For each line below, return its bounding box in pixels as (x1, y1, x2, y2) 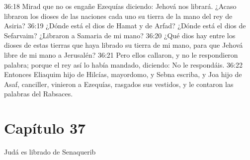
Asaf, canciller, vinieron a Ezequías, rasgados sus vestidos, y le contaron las (4, 79, 234, 89)
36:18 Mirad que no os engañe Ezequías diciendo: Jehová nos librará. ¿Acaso (4, 1, 237, 11)
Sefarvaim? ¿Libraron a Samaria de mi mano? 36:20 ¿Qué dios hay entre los (4, 30, 236, 40)
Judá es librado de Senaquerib (4, 147, 96, 157)
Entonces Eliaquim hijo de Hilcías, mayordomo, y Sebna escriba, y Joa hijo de (4, 69, 242, 80)
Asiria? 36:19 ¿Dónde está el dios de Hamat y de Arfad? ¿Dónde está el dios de (4, 20, 246, 31)
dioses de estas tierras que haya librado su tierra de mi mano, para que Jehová (4, 40, 243, 50)
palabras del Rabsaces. (4, 88, 73, 99)
